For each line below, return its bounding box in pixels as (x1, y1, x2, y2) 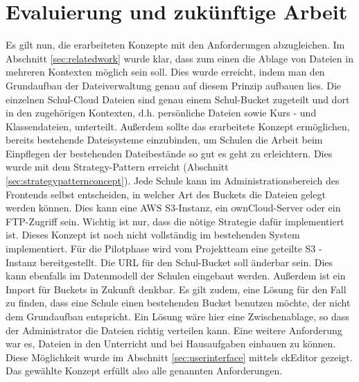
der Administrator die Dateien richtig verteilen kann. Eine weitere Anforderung (6, 322, 342, 337)
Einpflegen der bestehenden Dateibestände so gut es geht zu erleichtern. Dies (6, 146, 333, 160)
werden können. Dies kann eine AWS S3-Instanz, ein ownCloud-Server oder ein (6, 200, 341, 215)
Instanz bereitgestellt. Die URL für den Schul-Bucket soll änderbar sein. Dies (6, 254, 333, 269)
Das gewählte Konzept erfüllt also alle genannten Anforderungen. (6, 363, 283, 378)
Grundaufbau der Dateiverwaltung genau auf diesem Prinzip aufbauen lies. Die (6, 78, 342, 92)
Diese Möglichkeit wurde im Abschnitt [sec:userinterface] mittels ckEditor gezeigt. (6, 349, 353, 364)
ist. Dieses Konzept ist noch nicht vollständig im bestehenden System (6, 227, 300, 242)
